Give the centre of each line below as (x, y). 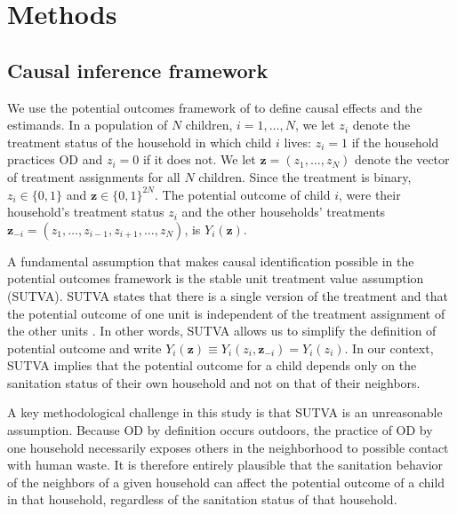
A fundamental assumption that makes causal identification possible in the (211, 261)
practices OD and (55, 159)
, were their (370, 194)
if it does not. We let (199, 159)
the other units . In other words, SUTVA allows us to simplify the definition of (222, 331)
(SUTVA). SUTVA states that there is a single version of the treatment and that (228, 295)
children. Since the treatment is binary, (305, 176)
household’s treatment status (86, 212)
